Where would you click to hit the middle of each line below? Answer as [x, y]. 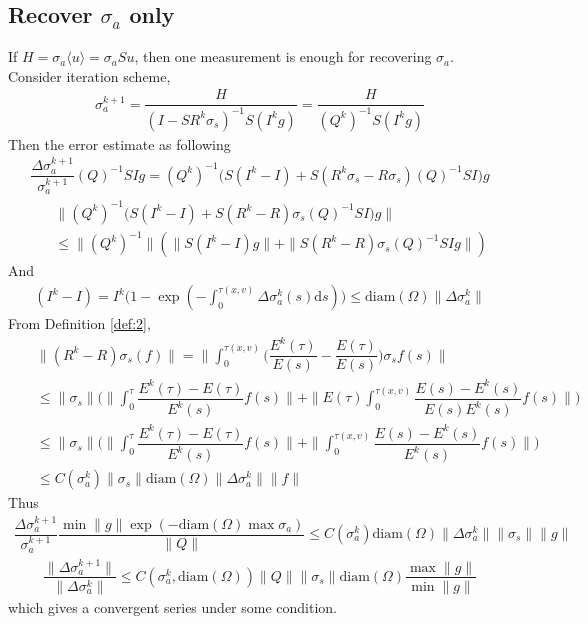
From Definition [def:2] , [79, 323]
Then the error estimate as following [119, 143]
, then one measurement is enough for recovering [283, 56]
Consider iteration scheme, [89, 75]
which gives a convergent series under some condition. [172, 606]
